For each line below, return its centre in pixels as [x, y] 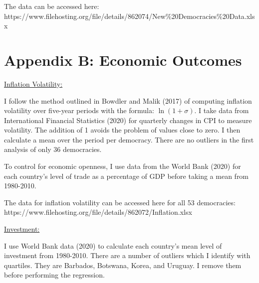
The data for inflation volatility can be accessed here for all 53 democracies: [120, 202]
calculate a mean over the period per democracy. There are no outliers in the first [129, 139]
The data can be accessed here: [52, 6]
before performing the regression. [54, 275]
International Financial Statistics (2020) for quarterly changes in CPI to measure [128, 120]
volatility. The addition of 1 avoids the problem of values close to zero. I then [122, 130]
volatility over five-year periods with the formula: [79, 110]
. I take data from [222, 110]
